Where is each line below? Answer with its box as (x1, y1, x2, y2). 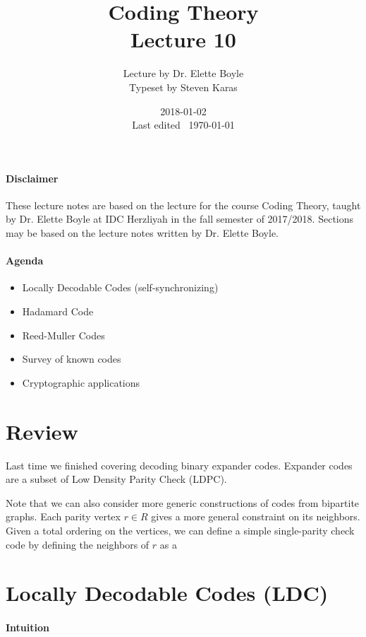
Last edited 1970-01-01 (132, 117, 235, 132)
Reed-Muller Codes (22, 327, 105, 342)
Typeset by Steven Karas (129, 79, 238, 94)
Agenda (6, 253, 44, 268)
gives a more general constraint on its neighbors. (151, 509, 360, 524)
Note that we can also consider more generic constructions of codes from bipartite (6, 495, 360, 510)
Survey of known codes (22, 351, 121, 366)
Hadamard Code (22, 304, 94, 319)
